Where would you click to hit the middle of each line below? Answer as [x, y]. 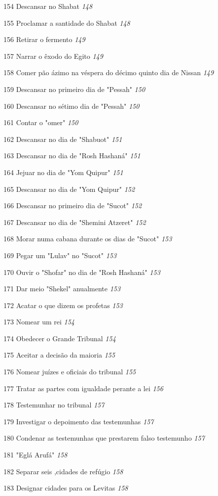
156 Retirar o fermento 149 [44, 39]
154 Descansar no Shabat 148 [48, 6]
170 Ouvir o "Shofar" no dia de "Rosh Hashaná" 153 [82, 272]
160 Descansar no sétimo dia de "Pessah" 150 [72, 106]
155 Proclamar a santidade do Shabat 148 [67, 23]
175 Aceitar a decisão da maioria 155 [59, 355]
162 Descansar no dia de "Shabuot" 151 [63, 139]
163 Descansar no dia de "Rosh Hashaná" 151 [72, 156]
